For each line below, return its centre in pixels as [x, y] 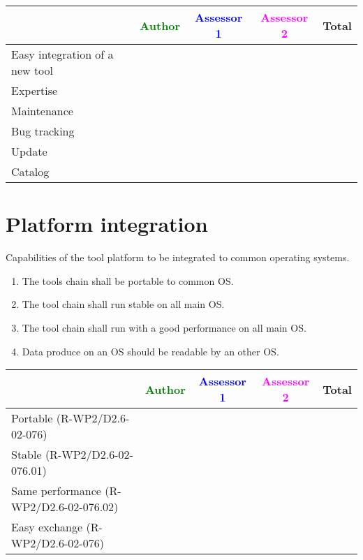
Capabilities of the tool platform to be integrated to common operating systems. [178, 257]
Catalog [30, 171]
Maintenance [42, 111]
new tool [32, 70]
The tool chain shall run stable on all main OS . [123, 304]
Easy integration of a [62, 54]
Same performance [56, 491]
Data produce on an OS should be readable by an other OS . [150, 351]
